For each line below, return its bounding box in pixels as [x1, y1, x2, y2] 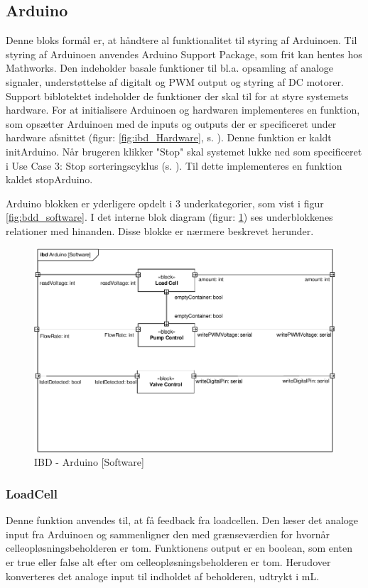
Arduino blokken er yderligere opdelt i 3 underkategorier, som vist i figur [6, 195, 324, 210]
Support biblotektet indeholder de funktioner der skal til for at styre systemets [6, 88, 349, 103]
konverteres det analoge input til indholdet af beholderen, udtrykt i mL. [6, 568, 320, 583]
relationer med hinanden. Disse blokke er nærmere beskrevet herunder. [6, 223, 314, 238]
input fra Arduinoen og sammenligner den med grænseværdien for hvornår [6, 526, 330, 541]
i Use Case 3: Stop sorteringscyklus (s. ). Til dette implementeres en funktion [6, 158, 342, 173]
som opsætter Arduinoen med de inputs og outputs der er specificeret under [6, 116, 337, 131]
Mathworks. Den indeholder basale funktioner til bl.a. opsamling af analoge [6, 60, 334, 75]
